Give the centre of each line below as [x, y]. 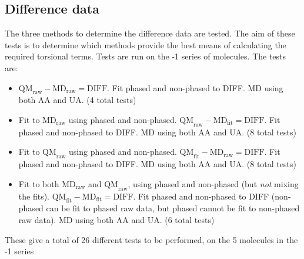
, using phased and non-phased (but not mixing [213, 183]
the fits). [34, 196]
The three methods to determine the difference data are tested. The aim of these [150, 33]
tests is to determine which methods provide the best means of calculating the [146, 44]
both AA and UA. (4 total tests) [77, 100]
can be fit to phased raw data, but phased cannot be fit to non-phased [173, 208]
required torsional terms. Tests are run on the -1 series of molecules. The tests [146, 56]
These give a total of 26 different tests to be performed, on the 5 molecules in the [151, 239]
